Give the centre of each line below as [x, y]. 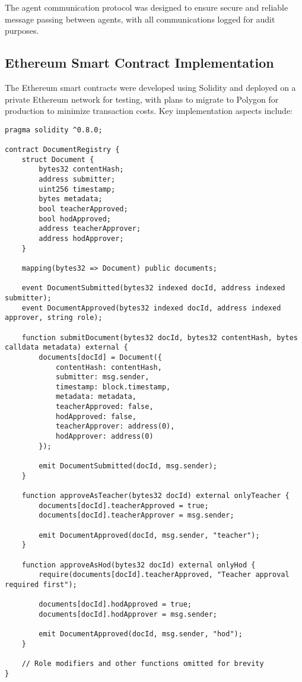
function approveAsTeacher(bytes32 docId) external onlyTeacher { [155, 496]
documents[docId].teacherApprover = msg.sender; [136, 516]
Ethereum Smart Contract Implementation [139, 63]
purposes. [22, 31]
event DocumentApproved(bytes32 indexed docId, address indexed [151, 308]
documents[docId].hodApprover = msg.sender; [128, 614]
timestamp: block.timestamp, [113, 387]
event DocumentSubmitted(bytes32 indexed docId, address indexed [153, 288]
